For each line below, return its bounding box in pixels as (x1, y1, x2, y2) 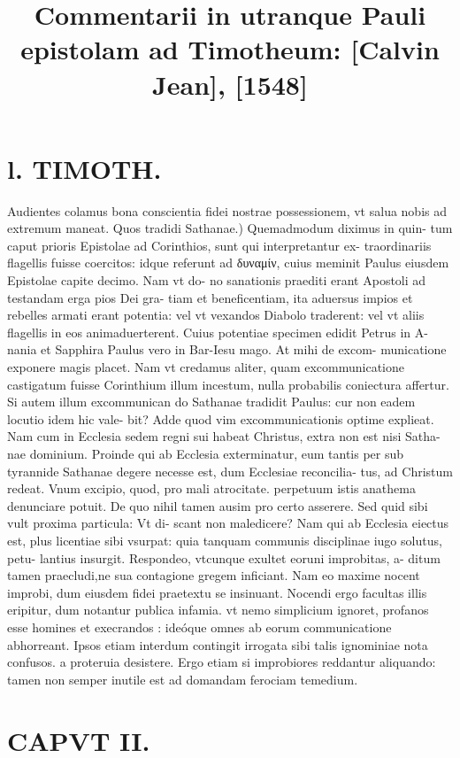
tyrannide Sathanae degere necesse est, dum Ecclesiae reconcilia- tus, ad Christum (7, 461, 453, 480)
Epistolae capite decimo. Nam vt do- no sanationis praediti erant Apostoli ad (7, 271, 426, 290)
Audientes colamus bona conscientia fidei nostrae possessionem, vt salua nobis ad (7, 201, 447, 220)
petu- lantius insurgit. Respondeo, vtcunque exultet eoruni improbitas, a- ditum (7, 548, 441, 567)
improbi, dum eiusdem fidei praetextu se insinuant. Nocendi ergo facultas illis (7, 583, 427, 601)
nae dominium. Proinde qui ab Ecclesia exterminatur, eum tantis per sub (7, 445, 404, 462)
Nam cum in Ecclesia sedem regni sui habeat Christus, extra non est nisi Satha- (7, 427, 441, 445)
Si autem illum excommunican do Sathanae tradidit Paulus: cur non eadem (7, 392, 416, 411)
